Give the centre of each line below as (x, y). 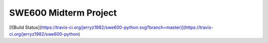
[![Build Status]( (25, 27)
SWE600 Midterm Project (63, 13)
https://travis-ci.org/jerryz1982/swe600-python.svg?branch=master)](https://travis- (127, 27)
